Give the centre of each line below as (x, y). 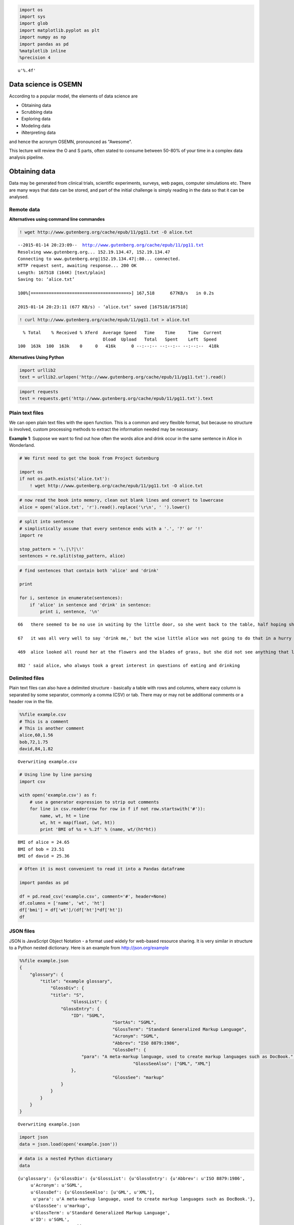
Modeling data (36, 125)
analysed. (19, 197)
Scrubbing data (37, 112)
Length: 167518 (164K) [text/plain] (62, 272)
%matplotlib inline (43, 51)
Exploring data (36, 119)
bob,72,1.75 (34, 742)
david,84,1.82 (36, 749)
